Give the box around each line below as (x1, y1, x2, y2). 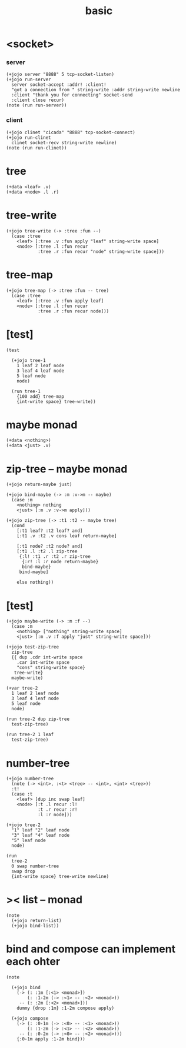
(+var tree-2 (6, 686, 38, 691)
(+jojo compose (11, 1016, 49, 1022)
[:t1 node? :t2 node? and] (16, 543, 83, 550)
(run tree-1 (11, 388, 41, 394)
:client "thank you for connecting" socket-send (11, 92, 133, 98)
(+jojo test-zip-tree (6, 644, 59, 650)
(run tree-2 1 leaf (6, 731, 54, 738)
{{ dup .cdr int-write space (11, 654, 83, 660)
